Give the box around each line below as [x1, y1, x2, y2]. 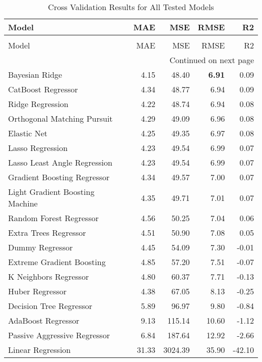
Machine [8, 197, 38, 209]
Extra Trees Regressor [8, 227, 86, 238]
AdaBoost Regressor [8, 315, 80, 326]
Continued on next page [169, 54, 254, 66]
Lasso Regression [8, 142, 68, 153]
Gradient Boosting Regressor [8, 171, 110, 183]
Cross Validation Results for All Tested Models [48, 1, 214, 13]
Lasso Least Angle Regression [8, 157, 112, 168]
